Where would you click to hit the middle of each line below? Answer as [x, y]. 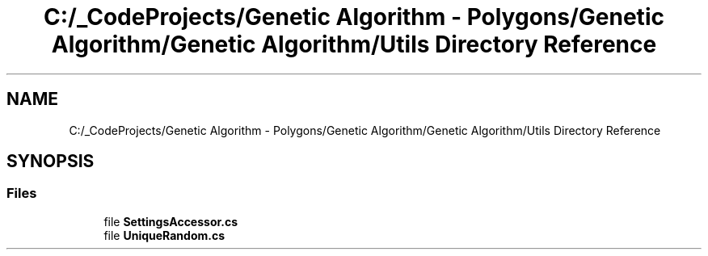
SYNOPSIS [51, 162]
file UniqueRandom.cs [164, 235]
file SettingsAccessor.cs [171, 221]
